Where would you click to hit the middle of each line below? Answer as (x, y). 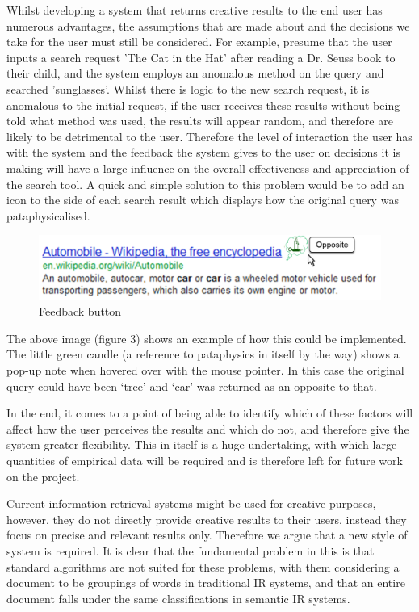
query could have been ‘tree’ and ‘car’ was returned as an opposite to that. (192, 386)
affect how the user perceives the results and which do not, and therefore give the (208, 428)
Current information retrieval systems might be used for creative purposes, (191, 503)
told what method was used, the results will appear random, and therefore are (200, 121)
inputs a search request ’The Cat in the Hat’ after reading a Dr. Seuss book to (201, 57)
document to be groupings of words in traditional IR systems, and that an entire (206, 583)
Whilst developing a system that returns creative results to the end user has (195, 10)
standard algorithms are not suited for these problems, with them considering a (203, 566)
